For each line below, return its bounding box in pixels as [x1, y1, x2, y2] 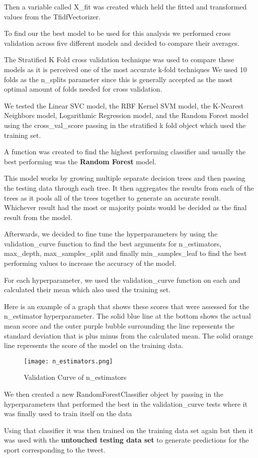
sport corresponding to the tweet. [4, 445, 106, 455]
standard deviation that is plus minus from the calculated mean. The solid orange [4, 330, 254, 341]
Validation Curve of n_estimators [24, 372, 127, 382]
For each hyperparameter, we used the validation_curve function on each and [4, 274, 241, 285]
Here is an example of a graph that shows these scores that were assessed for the [4, 301, 250, 311]
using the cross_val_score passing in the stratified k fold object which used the [4, 119, 246, 130]
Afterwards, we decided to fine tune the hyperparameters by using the [4, 229, 218, 239]
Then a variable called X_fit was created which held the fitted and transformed [4, 1, 247, 11]
